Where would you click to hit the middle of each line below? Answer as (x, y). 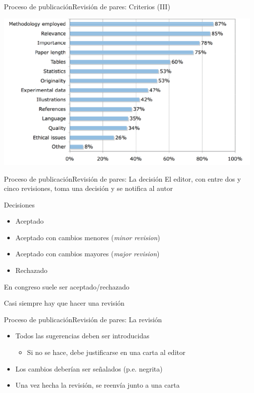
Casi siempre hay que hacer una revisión (64, 303)
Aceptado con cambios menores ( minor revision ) (88, 237)
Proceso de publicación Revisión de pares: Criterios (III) (87, 6)
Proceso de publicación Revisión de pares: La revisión (83, 319)
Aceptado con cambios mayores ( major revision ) (87, 254)
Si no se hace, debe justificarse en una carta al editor (106, 352)
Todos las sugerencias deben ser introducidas (82, 336)
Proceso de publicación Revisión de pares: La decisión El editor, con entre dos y (123, 178)
